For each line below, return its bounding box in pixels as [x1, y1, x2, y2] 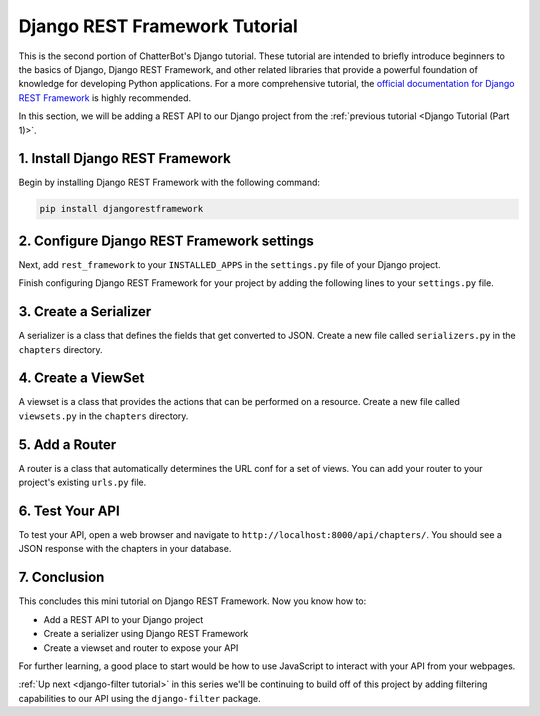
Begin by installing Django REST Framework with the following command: [18, 176, 320, 189]
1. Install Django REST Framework [18, 150, 232, 167]
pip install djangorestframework [39, 203, 204, 215]
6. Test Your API [18, 502, 120, 519]
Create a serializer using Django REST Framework [43, 628, 249, 640]
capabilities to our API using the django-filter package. [18, 692, 261, 704]
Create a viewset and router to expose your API [43, 641, 239, 654]
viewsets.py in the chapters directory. [18, 410, 189, 422]
